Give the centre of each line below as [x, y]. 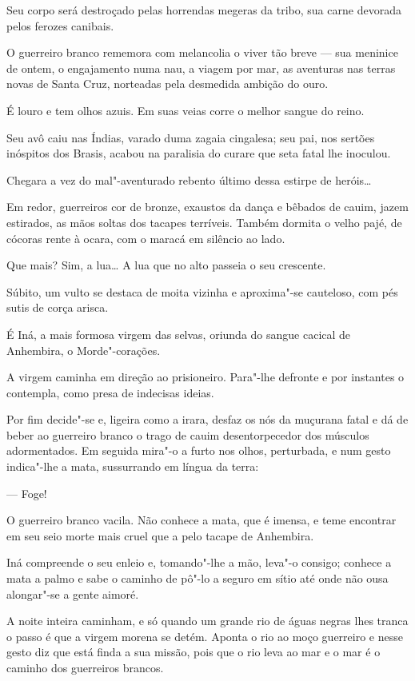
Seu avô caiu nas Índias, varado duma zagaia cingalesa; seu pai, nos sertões [191, 137]
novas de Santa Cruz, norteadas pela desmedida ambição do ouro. [168, 84]
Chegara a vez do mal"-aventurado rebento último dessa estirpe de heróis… [189, 179]
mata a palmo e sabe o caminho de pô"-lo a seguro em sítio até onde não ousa [198, 578]
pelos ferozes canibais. [60, 25]
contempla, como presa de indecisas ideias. [110, 392]
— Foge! [27, 493]
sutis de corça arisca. [58, 307]
